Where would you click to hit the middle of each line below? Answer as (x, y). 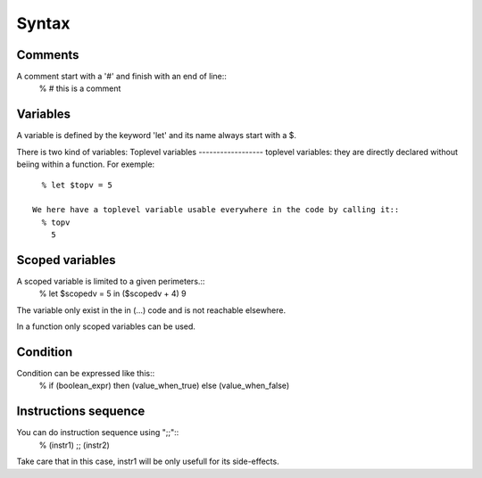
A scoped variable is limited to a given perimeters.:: (111, 281)
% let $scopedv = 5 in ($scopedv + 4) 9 (112, 293)
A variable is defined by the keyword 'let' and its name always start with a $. (156, 136)
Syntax (43, 23)
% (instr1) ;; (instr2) (75, 445)
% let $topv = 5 (77, 185)
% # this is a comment (80, 88)
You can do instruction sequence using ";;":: (98, 433)
